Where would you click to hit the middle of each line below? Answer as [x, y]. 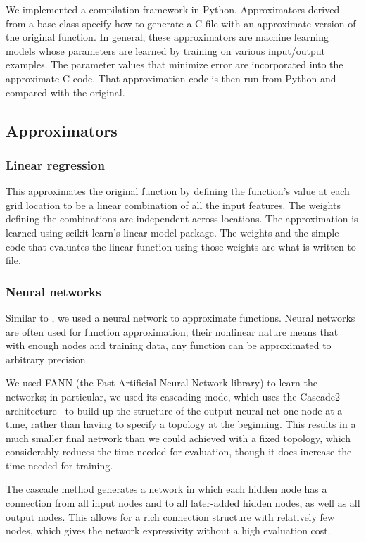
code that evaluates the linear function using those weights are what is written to [181, 246]
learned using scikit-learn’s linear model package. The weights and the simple [172, 232]
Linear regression [55, 164]
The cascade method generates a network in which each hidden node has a [166, 489]
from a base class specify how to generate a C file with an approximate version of [181, 23]
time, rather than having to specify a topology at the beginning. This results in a [181, 424]
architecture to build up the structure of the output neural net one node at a [174, 410]
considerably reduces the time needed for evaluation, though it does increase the [179, 452]
